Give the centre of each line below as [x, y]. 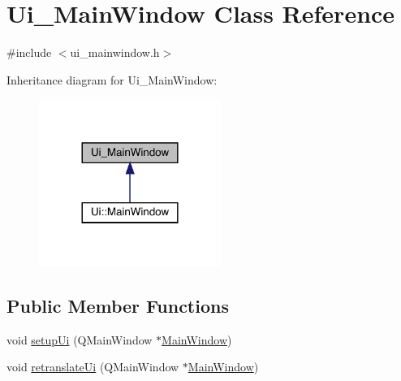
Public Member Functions [118, 305]
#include [29, 52]
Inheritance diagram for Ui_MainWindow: [112, 79]
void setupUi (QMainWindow [80, 339]
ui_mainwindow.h [115, 52]
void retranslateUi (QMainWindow [93, 367]
